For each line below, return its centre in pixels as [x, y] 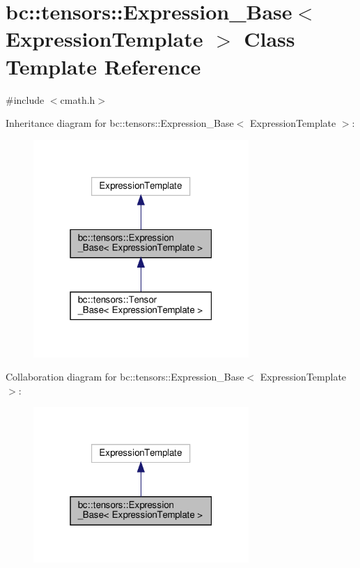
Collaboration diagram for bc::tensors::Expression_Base [125, 377]
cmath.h [78, 99]
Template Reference [103, 66]
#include [25, 99]
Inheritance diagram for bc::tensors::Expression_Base [120, 123]
